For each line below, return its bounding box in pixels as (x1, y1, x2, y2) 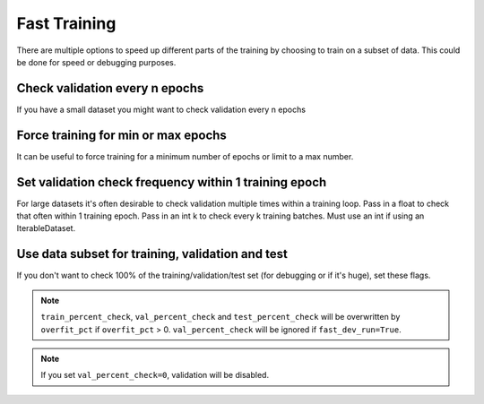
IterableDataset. (16, 223, 76, 234)
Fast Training (16, 13, 117, 33)
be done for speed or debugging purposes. (16, 56, 177, 67)
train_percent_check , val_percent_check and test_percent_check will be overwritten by (40, 312, 401, 322)
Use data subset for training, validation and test (16, 246, 289, 262)
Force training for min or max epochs (16, 127, 228, 142)
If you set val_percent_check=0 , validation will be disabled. (40, 370, 269, 381)
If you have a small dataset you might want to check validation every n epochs (16, 104, 307, 115)
